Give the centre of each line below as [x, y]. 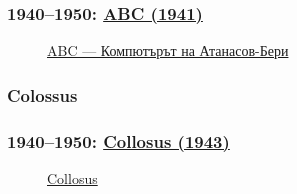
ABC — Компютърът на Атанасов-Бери [168, 50]
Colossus [42, 94]
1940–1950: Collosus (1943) [118, 140]
